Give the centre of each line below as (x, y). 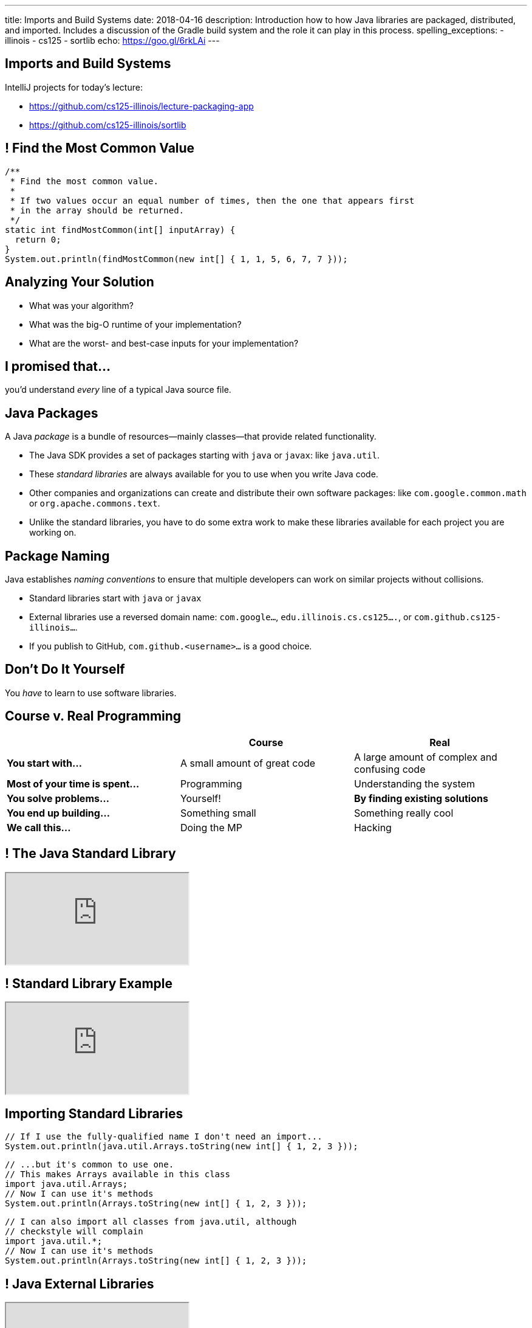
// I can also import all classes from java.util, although (151, 1222)
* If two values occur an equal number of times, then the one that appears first (212, 200)
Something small (218, 813)
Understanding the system (414, 783)
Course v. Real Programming (93, 716)
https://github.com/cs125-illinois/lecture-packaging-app (142, 106)
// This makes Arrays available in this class (118, 1174)
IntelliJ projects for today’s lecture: (74, 87)
